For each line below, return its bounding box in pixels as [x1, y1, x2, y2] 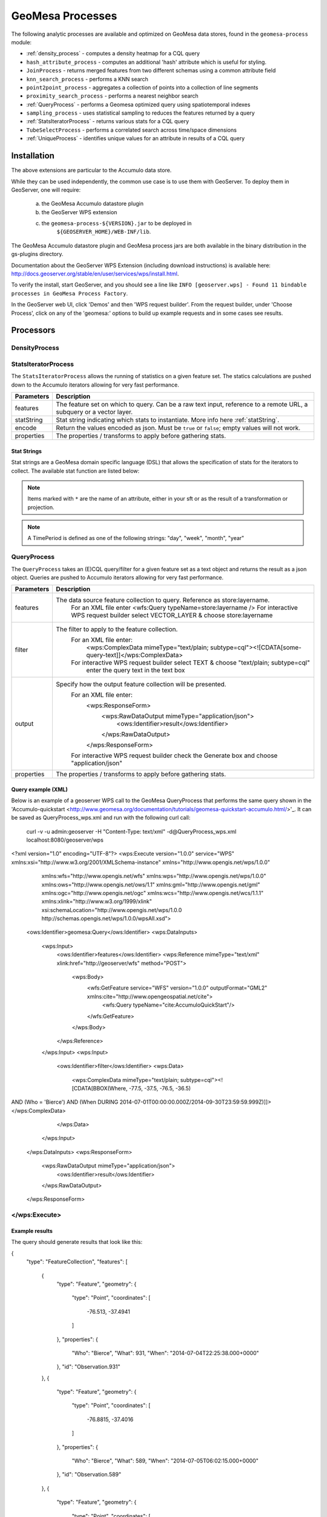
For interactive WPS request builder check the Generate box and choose [71, 751, 278, 760]
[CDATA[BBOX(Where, [71, 1084, 128, 1092]
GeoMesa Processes [11, 9, 117, 22]
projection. [27, 504, 54, 511]
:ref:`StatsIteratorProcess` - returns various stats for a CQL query [26, 118, 190, 125]
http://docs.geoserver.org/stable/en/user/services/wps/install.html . [11, 270, 179, 277]
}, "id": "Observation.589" [56, 1471, 122, 1478]
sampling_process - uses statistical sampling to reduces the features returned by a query [26, 109, 255, 117]
